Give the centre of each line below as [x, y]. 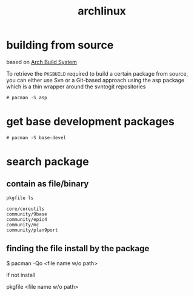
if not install [21, 275]
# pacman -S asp [27, 97]
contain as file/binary [48, 184]
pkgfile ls [20, 198]
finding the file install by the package [78, 248]
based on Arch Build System [42, 62]
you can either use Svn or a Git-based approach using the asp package [95, 80]
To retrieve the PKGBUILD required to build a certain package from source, [97, 73]
